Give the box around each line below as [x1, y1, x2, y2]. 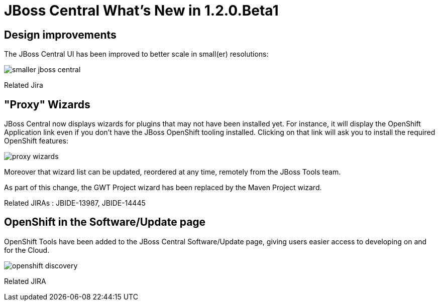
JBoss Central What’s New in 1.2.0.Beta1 [4, 2, 279, 19]
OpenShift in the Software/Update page [4, 216, 206, 229]
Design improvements [4, 28, 117, 41]
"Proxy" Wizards [4, 98, 90, 111]
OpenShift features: [4, 136, 68, 145]
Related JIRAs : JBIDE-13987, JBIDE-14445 [4, 199, 146, 208]
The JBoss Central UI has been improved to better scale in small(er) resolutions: [4, 50, 269, 59]
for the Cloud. [4, 245, 50, 254]
